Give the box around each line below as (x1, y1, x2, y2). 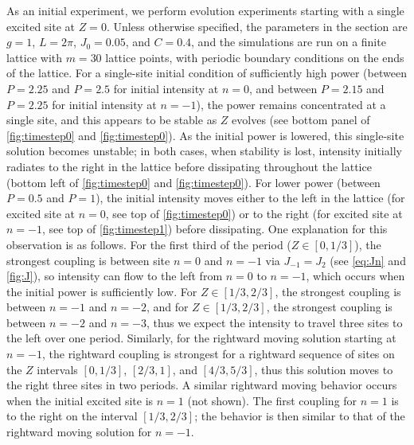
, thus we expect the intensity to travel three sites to (146, 314, 403, 330)
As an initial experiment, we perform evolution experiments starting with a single (6, 2, 404, 18)
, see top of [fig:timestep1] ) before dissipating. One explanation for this (41, 221, 388, 237)
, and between (249, 80, 318, 96)
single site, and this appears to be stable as (6, 111, 217, 128)
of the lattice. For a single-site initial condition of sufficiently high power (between (6, 64, 407, 81)
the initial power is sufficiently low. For (6, 283, 197, 299)
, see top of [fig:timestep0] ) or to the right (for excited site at (105, 205, 403, 221)
